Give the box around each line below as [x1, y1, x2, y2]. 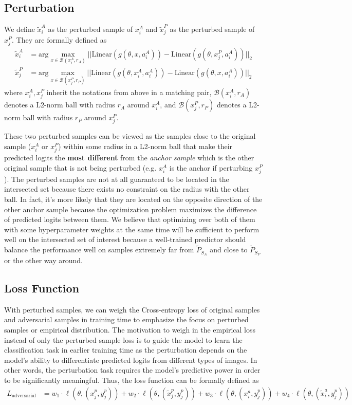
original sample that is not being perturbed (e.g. [4, 162, 157, 173]
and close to [210, 244, 248, 255]
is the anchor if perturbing [169, 162, 253, 173]
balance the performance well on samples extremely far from [4, 244, 194, 255]
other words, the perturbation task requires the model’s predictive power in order [4, 364, 261, 375]
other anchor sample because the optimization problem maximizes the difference [4, 204, 257, 214]
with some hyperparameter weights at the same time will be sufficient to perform [4, 224, 260, 234]
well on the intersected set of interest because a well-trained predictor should [4, 234, 246, 245]
